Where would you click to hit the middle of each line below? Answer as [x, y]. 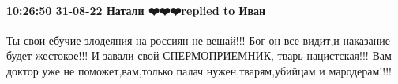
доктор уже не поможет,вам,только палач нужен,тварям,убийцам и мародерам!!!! [199, 70]
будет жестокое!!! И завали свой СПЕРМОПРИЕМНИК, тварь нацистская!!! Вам [199, 55]
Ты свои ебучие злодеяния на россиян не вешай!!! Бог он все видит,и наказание [198, 40]
